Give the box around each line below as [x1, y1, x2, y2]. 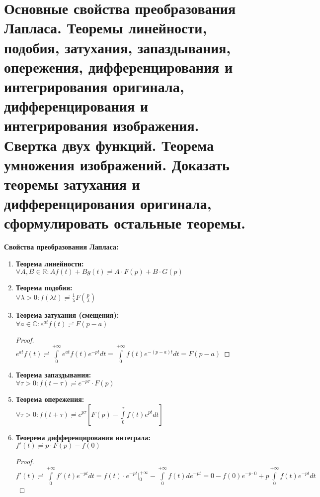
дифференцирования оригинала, [4, 193, 212, 214]
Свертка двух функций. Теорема [4, 134, 214, 155]
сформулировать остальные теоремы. [4, 213, 245, 233]
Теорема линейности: [15, 258, 84, 268]
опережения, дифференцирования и [4, 56, 233, 77]
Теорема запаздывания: [15, 370, 91, 380]
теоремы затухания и [4, 173, 140, 194]
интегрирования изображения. [4, 115, 199, 135]
